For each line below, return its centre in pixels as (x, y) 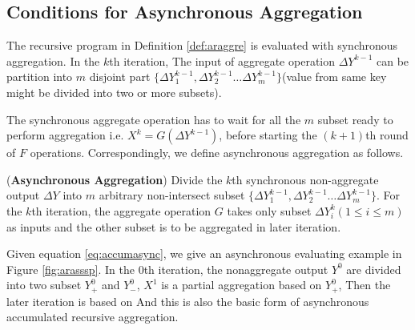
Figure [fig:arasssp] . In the (71, 269)
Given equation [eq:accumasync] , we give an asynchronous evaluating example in (204, 254)
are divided (374, 269)
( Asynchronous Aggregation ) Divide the (115, 179)
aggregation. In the (53, 60)
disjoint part (120, 76)
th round (387, 135)
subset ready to (355, 119)
